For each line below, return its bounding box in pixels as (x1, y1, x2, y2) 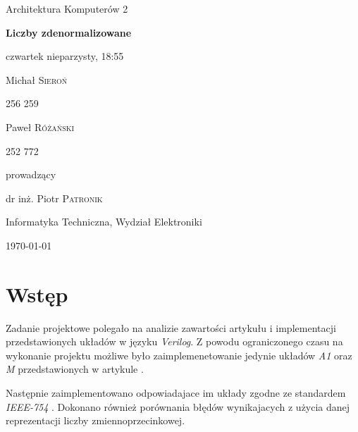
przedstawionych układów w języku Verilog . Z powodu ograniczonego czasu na (6, 334, 343, 349)
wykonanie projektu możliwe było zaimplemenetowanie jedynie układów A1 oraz (6, 347, 352, 362)
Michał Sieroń (6, 72, 68, 87)
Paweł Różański (6, 119, 75, 134)
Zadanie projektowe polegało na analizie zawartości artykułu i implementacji (6, 320, 336, 335)
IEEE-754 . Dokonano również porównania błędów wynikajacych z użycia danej (6, 399, 350, 414)
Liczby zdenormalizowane (6, 25, 132, 39)
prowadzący (6, 167, 56, 182)
